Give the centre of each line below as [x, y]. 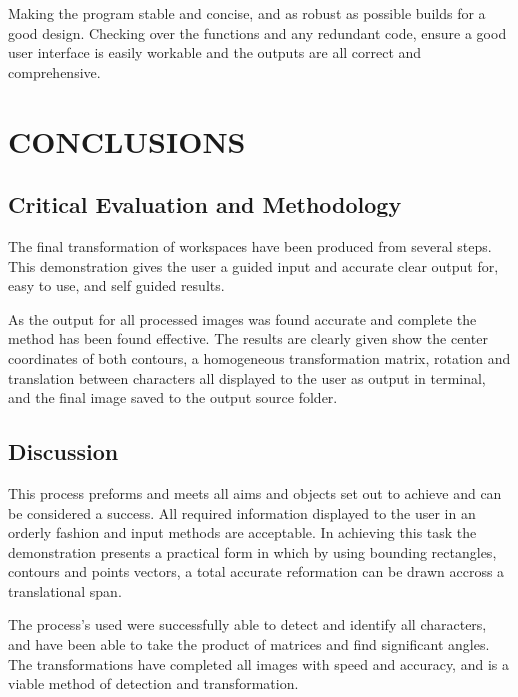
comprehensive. [54, 71]
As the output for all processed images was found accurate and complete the [242, 318]
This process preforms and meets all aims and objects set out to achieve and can [255, 492]
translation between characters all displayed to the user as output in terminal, [247, 377]
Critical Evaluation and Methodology [205, 204]
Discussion [63, 451]
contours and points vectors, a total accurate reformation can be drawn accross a [256, 571]
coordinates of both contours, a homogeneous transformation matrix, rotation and [259, 357]
